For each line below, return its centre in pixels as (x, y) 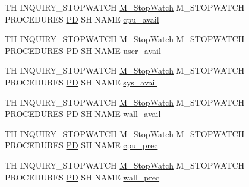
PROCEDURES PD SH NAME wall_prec (82, 177)
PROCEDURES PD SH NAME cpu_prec (81, 145)
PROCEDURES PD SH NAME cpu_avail (82, 19)
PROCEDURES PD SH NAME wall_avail (83, 114)
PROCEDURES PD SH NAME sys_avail (81, 82)
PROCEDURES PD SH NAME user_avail (83, 50)
